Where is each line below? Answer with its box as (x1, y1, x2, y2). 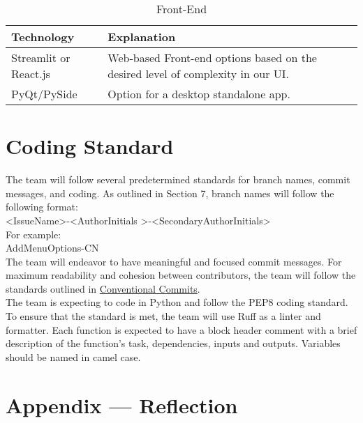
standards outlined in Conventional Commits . (6, 281, 200, 295)
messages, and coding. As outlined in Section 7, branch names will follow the (6, 185, 334, 200)
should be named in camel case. (6, 349, 141, 364)
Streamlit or (11, 49, 71, 66)
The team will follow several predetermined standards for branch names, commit (6, 172, 350, 187)
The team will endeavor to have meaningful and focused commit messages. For (6, 254, 342, 268)
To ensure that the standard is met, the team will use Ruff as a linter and (6, 309, 321, 323)
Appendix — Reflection (6, 390, 238, 419)
